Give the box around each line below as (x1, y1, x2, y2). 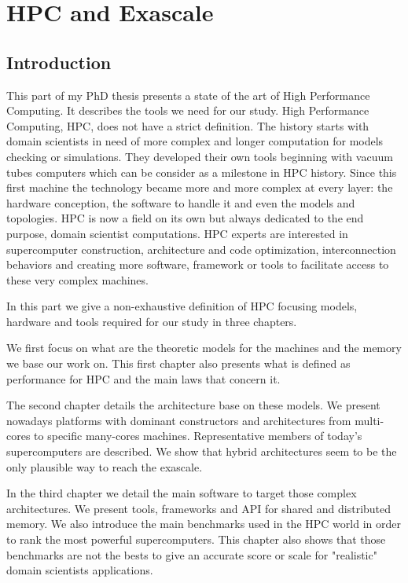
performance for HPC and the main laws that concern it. (6, 370, 281, 387)
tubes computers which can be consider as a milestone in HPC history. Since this (6, 163, 397, 180)
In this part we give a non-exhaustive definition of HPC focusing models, (6, 298, 358, 314)
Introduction (6, 49, 112, 74)
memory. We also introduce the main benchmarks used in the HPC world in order (6, 515, 401, 532)
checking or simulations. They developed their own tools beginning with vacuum (6, 148, 393, 164)
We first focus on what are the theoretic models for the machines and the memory (6, 339, 402, 356)
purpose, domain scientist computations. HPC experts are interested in (6, 225, 348, 241)
